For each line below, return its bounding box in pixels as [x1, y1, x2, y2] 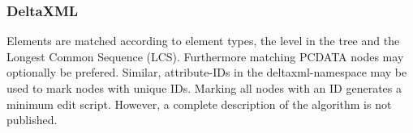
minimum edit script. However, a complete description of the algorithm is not [6, 95, 392, 112]
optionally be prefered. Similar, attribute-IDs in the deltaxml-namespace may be [6, 64, 407, 81]
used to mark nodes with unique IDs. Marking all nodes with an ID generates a [6, 80, 402, 96]
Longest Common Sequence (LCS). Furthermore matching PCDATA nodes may [6, 48, 404, 64]
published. [6, 111, 58, 128]
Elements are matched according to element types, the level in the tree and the [6, 32, 400, 49]
